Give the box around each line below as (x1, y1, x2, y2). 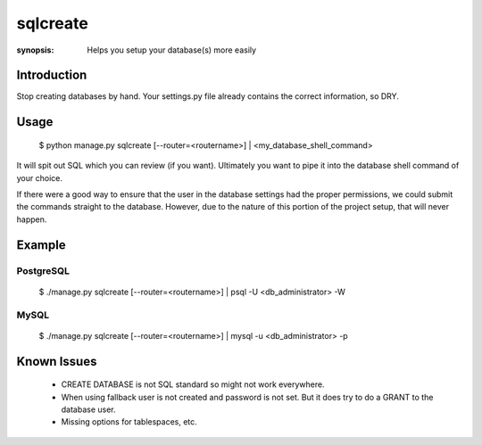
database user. (61, 404, 116, 415)
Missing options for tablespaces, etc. (61, 416, 198, 427)
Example (16, 237, 66, 252)
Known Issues (16, 353, 97, 369)
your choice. (16, 172, 62, 183)
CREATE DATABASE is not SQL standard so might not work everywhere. (61, 379, 325, 390)
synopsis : (16, 45, 54, 55)
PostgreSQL (16, 264, 71, 276)
